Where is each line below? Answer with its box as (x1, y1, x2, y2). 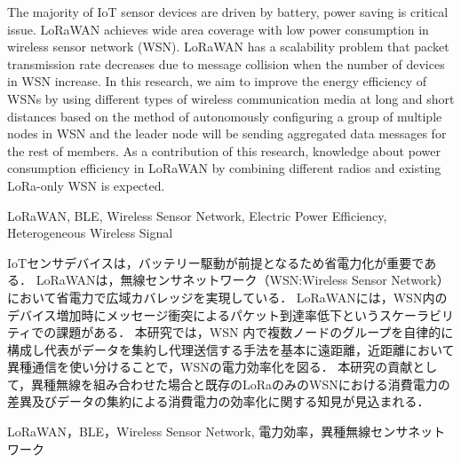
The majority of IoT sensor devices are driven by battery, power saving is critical (7, 3, 449, 20)
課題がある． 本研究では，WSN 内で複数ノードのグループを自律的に (56, 323, 454, 341)
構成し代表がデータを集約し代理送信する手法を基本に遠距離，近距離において (7, 340, 455, 358)
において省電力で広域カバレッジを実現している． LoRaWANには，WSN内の (7, 287, 448, 306)
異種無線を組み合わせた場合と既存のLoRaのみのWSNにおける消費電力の (31, 374, 450, 393)
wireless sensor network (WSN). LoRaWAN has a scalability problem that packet (7, 37, 449, 56)
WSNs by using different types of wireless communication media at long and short (7, 89, 455, 107)
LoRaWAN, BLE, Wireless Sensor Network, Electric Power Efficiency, (7, 206, 387, 224)
